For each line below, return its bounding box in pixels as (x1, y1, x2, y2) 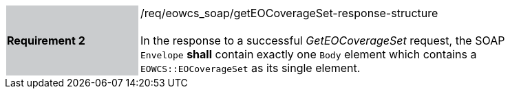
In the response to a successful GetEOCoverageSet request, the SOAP (140, 34, 505, 47)
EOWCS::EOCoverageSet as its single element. (140, 61, 361, 75)
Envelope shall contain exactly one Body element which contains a (140, 47, 477, 61)
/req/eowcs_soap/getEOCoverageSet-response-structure (140, 6, 438, 20)
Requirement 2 (7, 34, 85, 47)
